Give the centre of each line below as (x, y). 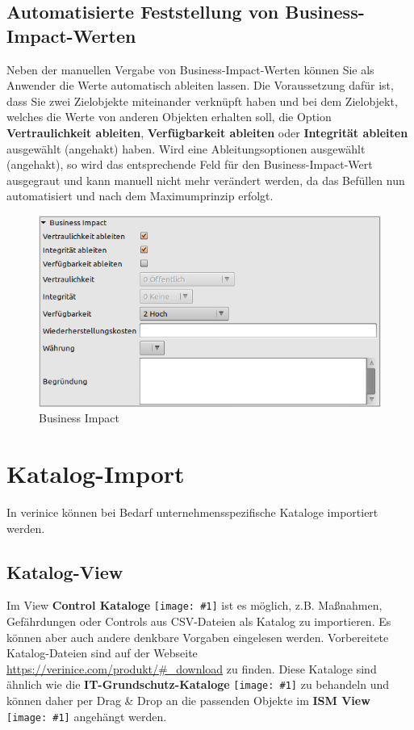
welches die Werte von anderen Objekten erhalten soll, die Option (169, 117)
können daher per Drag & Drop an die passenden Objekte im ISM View (188, 701)
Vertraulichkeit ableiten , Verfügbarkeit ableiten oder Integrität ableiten (207, 132)
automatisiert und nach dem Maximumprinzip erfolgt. (140, 196)
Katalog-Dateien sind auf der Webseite (102, 653)
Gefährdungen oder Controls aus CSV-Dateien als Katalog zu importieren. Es (199, 621)
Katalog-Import (96, 474)
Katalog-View (65, 571)
